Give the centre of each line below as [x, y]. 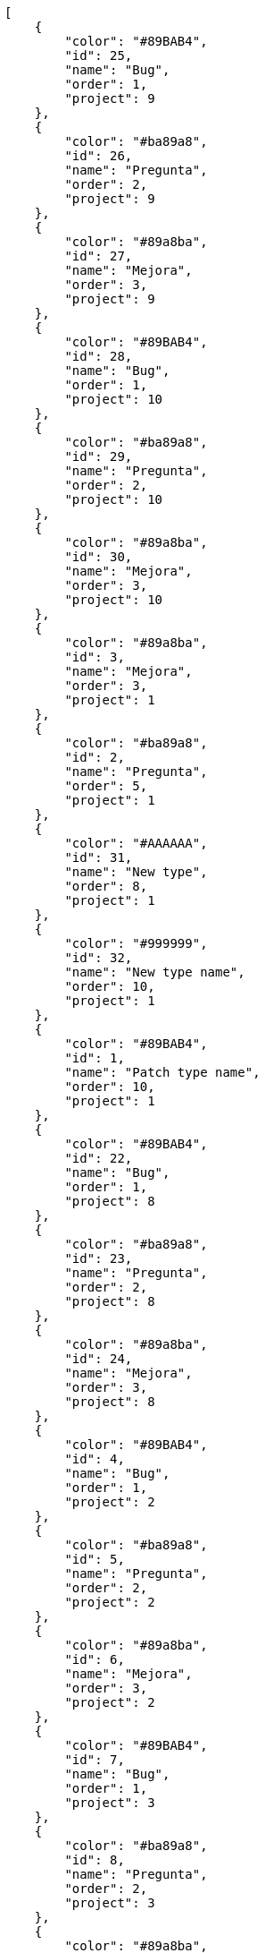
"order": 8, [106, 886]
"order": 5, [106, 786]
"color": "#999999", [136, 943]
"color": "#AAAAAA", [136, 843]
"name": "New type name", [155, 972]
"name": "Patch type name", [162, 1072]
